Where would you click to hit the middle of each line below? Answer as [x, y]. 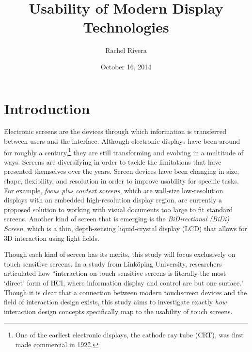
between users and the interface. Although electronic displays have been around [122, 141]
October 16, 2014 [126, 66]
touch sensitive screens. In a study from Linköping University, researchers [113, 263]
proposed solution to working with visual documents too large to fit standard [118, 209]
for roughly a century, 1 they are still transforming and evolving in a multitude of [124, 151]
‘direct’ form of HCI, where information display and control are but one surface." [124, 283]
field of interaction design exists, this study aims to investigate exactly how [115, 302]
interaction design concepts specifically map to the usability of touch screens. [118, 311]
